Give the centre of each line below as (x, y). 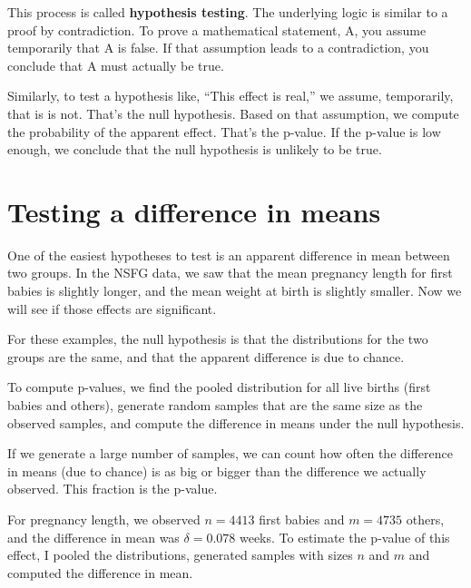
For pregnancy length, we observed (104, 519)
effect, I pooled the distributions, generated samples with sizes (180, 555)
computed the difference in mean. (100, 572)
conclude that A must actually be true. (116, 65)
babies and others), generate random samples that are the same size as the (215, 405)
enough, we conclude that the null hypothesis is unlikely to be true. (195, 149)
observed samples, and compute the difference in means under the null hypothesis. (236, 422)
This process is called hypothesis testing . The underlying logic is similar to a (228, 12)
